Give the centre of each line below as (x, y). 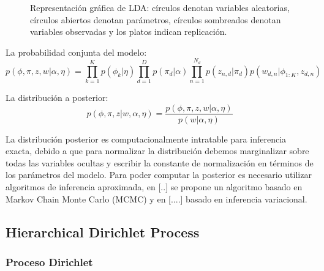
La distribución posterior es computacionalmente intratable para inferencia (146, 139)
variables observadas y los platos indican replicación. (129, 32)
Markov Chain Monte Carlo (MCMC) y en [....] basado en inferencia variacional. (156, 199)
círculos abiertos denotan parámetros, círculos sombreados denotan (156, 19)
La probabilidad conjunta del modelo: (76, 52)
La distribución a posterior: (57, 97)
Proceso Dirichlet (49, 262)
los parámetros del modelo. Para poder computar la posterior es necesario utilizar (159, 175)
